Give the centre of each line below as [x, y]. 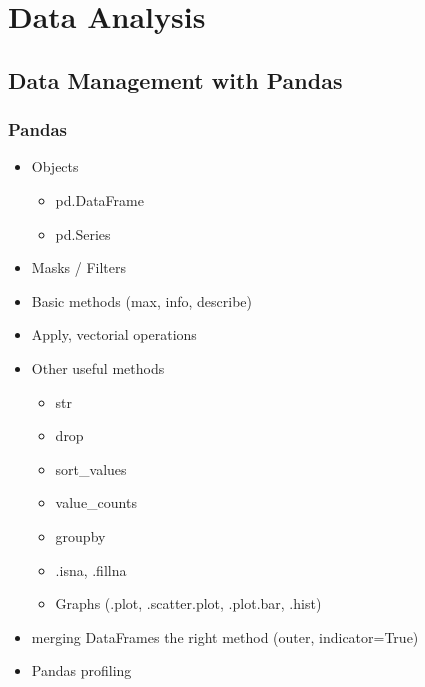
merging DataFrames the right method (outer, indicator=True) [225, 636]
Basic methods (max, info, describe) [141, 300]
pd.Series [83, 233]
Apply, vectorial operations [114, 334]
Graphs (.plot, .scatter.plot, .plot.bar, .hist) [188, 603]
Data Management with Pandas [175, 79]
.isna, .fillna [91, 569]
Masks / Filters [78, 267]
